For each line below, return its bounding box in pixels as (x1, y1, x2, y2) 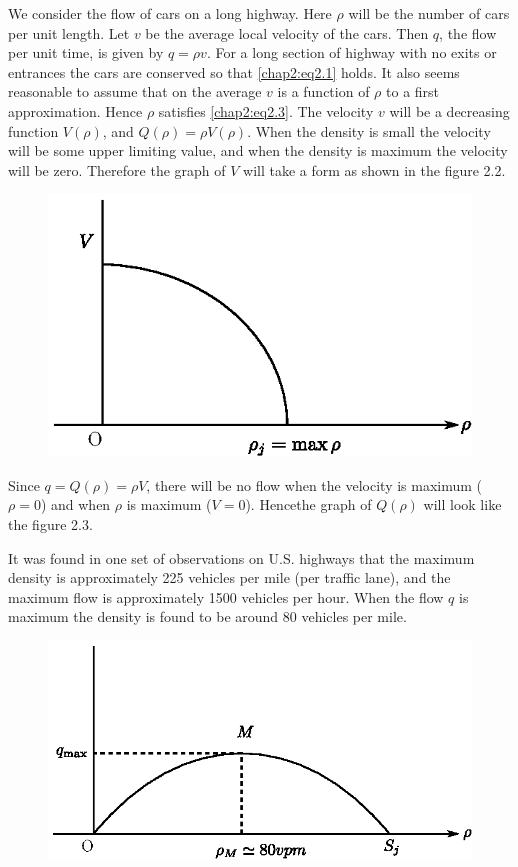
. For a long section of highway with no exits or (206, 42, 497, 63)
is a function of (277, 81, 370, 102)
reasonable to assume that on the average (8, 81, 262, 102)
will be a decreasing (389, 100, 510, 121)
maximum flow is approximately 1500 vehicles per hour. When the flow (8, 586, 444, 607)
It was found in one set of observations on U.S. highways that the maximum (8, 547, 475, 568)
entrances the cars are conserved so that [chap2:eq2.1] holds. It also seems (8, 61, 460, 82)
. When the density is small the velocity (247, 120, 491, 141)
